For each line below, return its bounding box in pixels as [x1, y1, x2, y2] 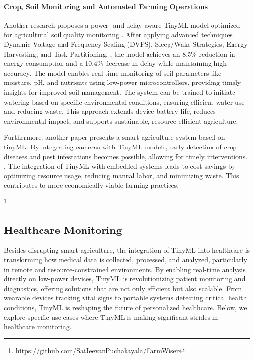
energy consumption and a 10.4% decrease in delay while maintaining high [4, 58, 227, 68]
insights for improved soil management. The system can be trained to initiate [4, 86, 235, 97]
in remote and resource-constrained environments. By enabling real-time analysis [4, 264, 246, 274]
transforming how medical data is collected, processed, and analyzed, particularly [4, 254, 247, 264]
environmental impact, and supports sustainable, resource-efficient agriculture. [4, 115, 238, 126]
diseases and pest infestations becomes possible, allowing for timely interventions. [4, 151, 248, 161]
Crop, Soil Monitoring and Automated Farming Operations [4, 1, 208, 11]
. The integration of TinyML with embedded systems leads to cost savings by [4, 161, 235, 171]
